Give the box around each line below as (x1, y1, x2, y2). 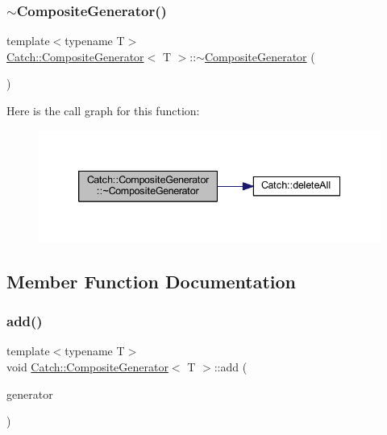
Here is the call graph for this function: (6, 102, 200, 118)
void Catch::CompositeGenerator (6, 358, 169, 375)
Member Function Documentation (6, 268, 297, 293)
